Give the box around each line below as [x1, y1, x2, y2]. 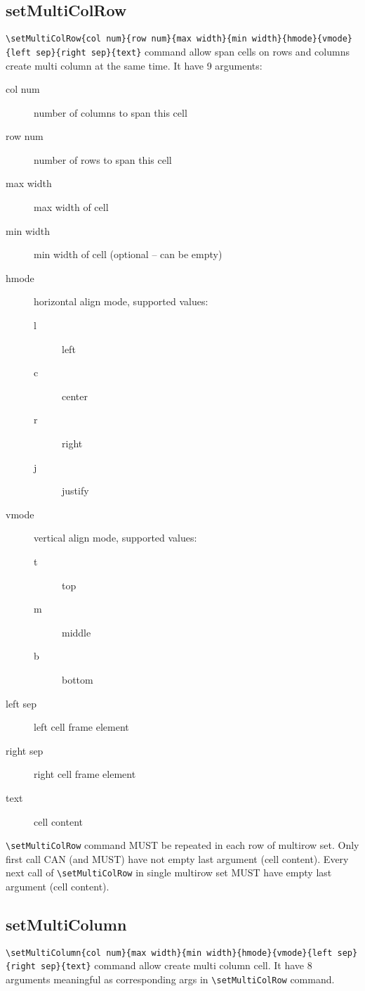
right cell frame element [34, 767, 136, 781]
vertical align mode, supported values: [34, 530, 197, 545]
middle [62, 625, 91, 639]
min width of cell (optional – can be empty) [34, 247, 223, 262]
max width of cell [34, 200, 109, 215]
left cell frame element [34, 720, 129, 734]
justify [62, 483, 89, 498]
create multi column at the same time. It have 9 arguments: [6, 58, 263, 72]
